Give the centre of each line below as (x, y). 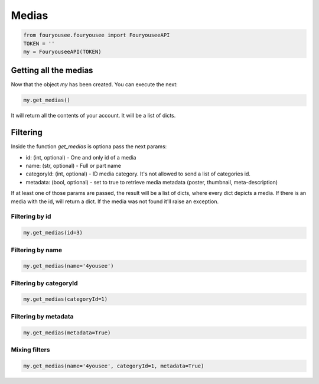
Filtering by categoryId (44, 283)
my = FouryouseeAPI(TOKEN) (62, 51)
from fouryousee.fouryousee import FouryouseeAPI (97, 35)
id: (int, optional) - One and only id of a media (81, 157)
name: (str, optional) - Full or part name (73, 166)
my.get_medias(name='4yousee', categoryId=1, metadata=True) (114, 366)
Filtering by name (36, 250)
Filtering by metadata (42, 316)
